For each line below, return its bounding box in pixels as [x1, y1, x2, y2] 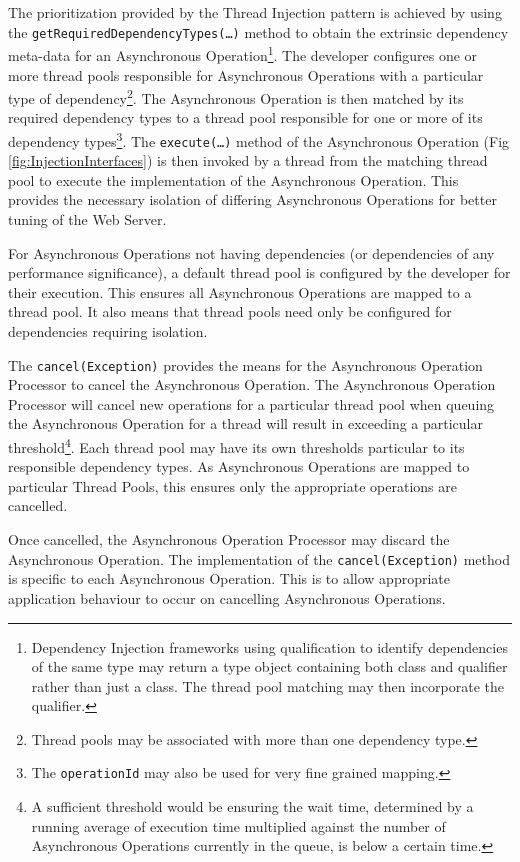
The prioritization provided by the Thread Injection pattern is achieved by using [8, 2, 502, 22]
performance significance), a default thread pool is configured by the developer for [8, 262, 511, 283]
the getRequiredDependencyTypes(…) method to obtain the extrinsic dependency [8, 21, 509, 42]
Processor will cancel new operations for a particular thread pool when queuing [8, 393, 495, 414]
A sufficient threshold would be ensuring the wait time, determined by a [31, 796, 474, 817]
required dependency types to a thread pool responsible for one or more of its [8, 107, 483, 128]
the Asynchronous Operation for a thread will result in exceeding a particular [8, 413, 483, 434]
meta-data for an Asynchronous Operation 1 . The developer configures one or [8, 42, 478, 65]
